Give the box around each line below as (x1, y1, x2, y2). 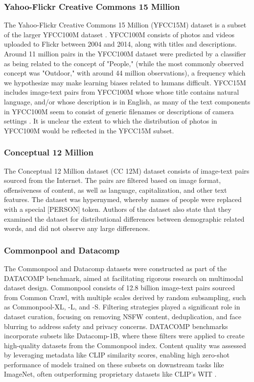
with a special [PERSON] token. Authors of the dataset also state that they (4, 204, 231, 214)
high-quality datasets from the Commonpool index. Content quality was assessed (4, 340, 246, 350)
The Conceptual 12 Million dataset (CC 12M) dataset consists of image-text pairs (4, 165, 250, 176)
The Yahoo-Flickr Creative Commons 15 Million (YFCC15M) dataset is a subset (4, 20, 247, 30)
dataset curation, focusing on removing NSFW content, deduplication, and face (4, 311, 242, 321)
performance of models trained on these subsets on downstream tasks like (4, 359, 224, 369)
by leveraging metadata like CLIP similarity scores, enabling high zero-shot (4, 350, 230, 360)
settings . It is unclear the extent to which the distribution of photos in (4, 116, 217, 126)
